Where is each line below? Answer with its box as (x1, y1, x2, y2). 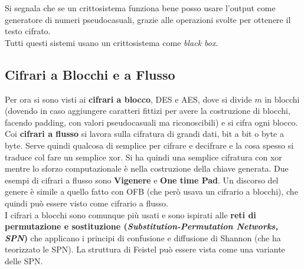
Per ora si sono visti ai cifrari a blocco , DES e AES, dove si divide (5, 93, 252, 105)
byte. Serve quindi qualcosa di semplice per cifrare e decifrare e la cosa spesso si (5, 139, 294, 151)
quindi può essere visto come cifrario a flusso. (5, 196, 168, 209)
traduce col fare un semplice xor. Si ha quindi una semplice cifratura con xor (5, 150, 282, 163)
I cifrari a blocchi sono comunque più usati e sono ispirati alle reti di (5, 208, 256, 221)
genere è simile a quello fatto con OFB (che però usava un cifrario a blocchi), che (5, 185, 298, 198)
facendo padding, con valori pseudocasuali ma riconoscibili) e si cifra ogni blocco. (5, 116, 298, 128)
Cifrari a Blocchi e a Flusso (5, 65, 175, 83)
